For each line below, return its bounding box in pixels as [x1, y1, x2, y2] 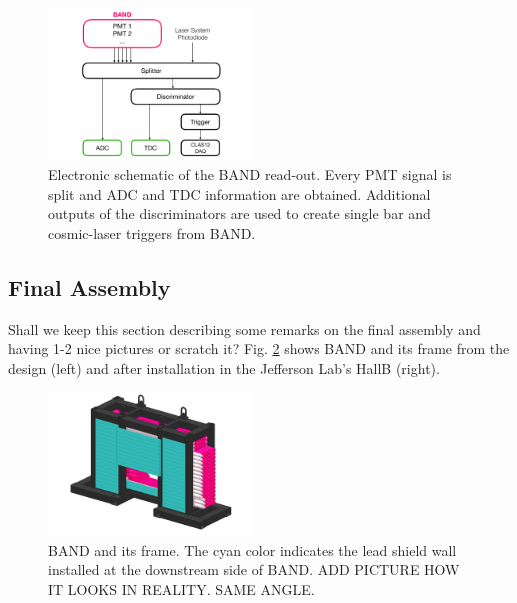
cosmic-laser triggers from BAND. [48, 222, 256, 243]
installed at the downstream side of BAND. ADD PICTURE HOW [48, 559, 460, 580]
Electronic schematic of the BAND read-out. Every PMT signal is [48, 164, 452, 185]
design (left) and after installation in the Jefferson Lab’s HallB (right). [8, 357, 440, 378]
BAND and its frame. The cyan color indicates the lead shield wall [48, 539, 457, 560]
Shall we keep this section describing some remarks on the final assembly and [8, 318, 481, 339]
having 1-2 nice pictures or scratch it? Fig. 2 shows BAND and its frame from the [8, 338, 510, 359]
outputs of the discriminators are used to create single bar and [48, 203, 431, 224]
